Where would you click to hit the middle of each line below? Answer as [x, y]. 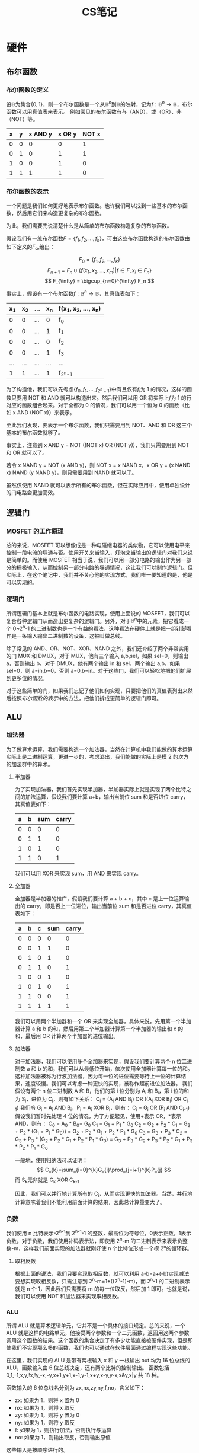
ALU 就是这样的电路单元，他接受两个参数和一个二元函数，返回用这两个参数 [98, 1333]
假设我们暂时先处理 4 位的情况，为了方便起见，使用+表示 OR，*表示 [98, 1116]
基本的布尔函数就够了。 [35, 432]
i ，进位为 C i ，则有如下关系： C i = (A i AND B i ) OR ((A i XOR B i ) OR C [106, 1100]
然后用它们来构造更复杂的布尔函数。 [60, 213]
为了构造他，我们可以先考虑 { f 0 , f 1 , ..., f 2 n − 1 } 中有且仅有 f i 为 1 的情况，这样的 [97, 390]
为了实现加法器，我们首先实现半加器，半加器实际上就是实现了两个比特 [100, 789]
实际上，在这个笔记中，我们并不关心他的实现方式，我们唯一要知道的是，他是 [99, 575]
